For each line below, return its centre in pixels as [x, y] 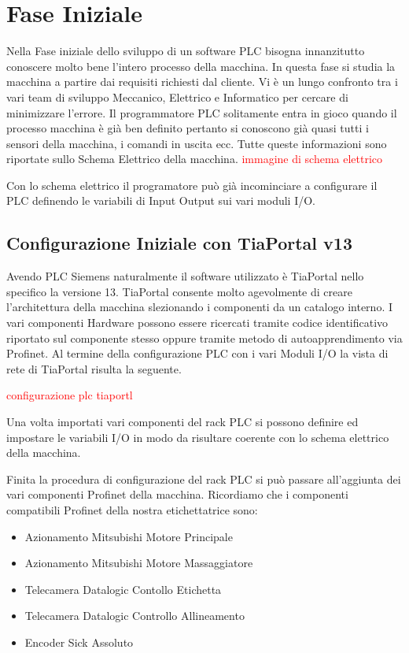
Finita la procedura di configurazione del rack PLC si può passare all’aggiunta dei [204, 479]
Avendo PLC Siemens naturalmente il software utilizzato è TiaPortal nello [185, 276]
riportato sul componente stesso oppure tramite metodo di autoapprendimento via [204, 338]
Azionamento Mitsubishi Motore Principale [129, 536]
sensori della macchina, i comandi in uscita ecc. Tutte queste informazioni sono [197, 143]
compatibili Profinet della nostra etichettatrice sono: [132, 509]
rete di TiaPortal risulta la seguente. [94, 368]
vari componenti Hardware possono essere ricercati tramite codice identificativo [197, 323]
